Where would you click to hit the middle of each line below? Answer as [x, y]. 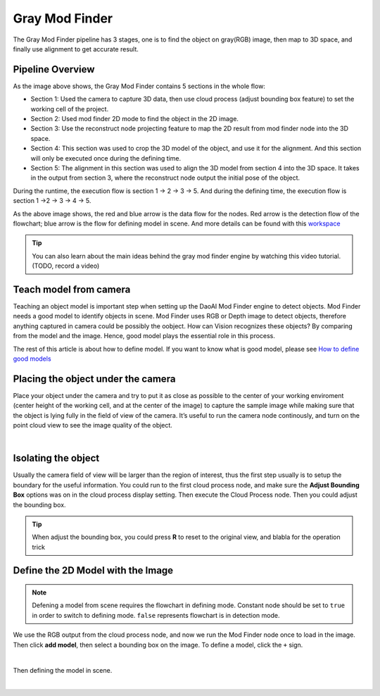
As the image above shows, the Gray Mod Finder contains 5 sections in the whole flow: [139, 86]
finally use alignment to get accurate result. [76, 49]
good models [32, 359]
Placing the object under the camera [94, 379]
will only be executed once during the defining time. [106, 158]
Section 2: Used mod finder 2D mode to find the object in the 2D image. [135, 119]
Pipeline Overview [54, 69]
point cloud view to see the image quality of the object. [93, 425]
